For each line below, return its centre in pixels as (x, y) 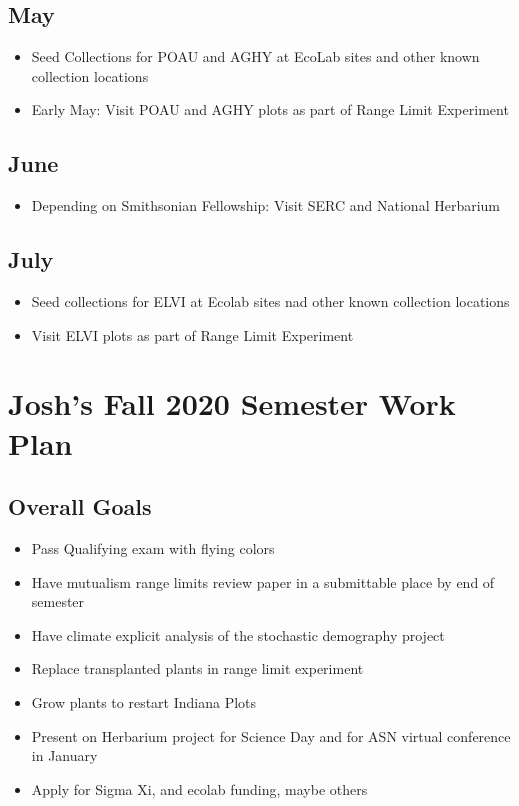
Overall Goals (80, 506)
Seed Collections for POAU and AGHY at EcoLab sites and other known (255, 56)
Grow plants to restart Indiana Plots (144, 701)
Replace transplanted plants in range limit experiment (197, 668)
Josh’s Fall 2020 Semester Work (232, 403)
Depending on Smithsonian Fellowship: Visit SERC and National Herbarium (266, 205)
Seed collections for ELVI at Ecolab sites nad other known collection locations (270, 300)
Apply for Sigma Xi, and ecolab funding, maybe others (199, 788)
